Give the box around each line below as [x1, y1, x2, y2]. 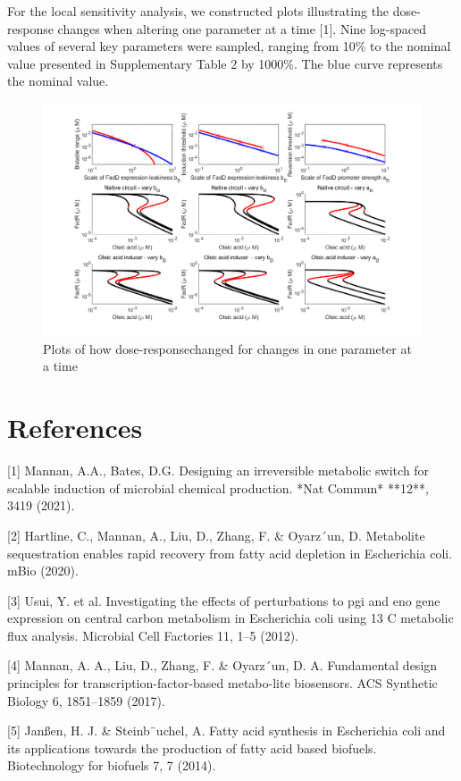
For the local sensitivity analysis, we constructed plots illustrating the [7, 2, 390, 20]
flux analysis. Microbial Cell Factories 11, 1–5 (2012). [7, 626, 299, 644]
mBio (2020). [7, 561, 79, 580]
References [7, 409, 143, 446]
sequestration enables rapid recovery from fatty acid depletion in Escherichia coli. [7, 543, 453, 562]
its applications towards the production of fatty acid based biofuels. [7, 738, 377, 757]
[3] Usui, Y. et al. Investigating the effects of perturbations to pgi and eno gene [7, 591, 440, 609]
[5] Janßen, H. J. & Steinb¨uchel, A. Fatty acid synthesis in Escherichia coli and [7, 721, 446, 740]
